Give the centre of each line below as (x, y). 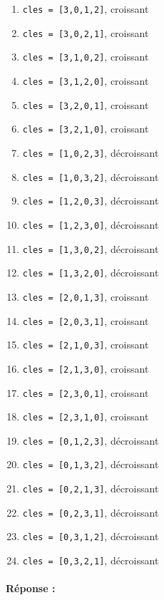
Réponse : (31, 588)
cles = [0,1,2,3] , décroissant (91, 440)
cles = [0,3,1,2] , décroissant (91, 536)
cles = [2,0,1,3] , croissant (86, 296)
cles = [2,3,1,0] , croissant (86, 417)
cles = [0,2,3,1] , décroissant (91, 512)
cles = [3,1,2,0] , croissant (86, 80)
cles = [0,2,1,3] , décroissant (91, 488)
